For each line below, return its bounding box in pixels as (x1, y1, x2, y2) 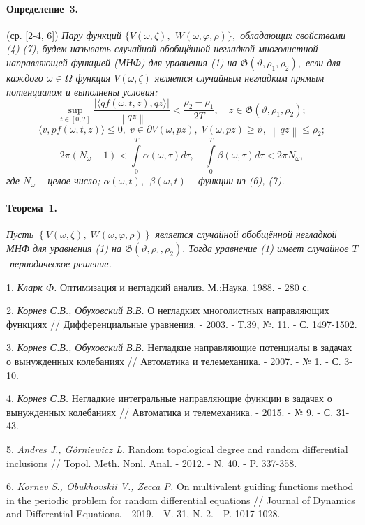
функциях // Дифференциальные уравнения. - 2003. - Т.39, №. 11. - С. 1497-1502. (6, 316, 357, 331)
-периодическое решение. (6, 256, 112, 271)
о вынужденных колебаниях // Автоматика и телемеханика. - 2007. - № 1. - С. (6, 354, 341, 368)
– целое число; (39, 173, 100, 188)
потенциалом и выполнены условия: (6, 84, 158, 98)
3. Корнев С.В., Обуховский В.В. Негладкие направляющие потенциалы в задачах (6, 340, 352, 355)
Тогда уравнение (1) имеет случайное (188, 241, 349, 256)
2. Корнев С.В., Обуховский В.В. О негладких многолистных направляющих (6, 303, 329, 318)
